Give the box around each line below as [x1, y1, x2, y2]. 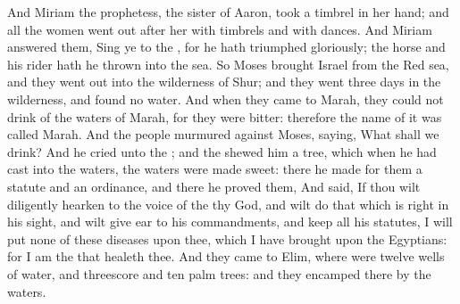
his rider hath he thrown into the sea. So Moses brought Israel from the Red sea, [7, 54, 449, 73]
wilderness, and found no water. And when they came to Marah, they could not [7, 89, 444, 108]
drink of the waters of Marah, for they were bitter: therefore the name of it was [7, 107, 442, 126]
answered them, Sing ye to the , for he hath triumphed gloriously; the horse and [7, 37, 446, 56]
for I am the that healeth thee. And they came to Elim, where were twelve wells [7, 247, 445, 266]
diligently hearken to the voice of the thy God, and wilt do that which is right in [7, 194, 449, 213]
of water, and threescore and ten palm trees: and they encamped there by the [7, 264, 431, 283]
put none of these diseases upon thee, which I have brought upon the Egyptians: [7, 229, 447, 248]
